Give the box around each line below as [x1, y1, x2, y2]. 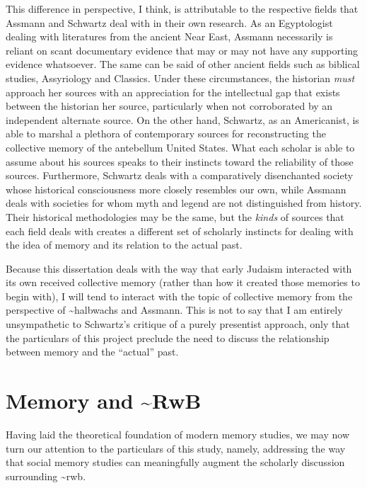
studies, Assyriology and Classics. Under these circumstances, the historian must [6, 70, 355, 85]
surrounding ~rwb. [6, 468, 86, 483]
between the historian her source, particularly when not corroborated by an [6, 98, 333, 113]
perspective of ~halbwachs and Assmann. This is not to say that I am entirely [6, 302, 343, 317]
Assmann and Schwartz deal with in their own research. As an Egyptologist [6, 15, 333, 30]
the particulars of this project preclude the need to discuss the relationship [6, 330, 330, 345]
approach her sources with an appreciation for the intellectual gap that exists [6, 84, 340, 99]
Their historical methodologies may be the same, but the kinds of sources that [6, 209, 344, 224]
